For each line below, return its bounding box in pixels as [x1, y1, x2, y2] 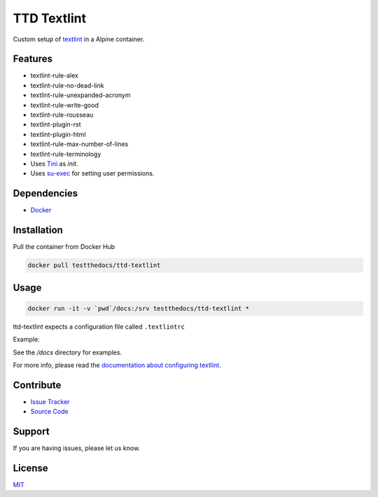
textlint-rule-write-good [30, 101, 99, 109]
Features [13, 53, 52, 65]
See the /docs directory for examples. [13, 348, 122, 356]
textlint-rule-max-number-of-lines [30, 140, 129, 148]
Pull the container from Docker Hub [13, 243, 115, 251]
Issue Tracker [30, 397, 70, 405]
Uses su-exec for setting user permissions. [30, 169, 155, 178]
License [13, 462, 48, 474]
